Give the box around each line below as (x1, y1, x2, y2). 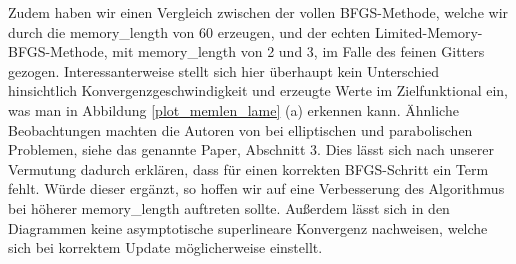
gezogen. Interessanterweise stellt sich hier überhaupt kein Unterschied (8, 60, 440, 81)
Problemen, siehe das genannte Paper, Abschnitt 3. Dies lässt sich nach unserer (8, 139, 494, 160)
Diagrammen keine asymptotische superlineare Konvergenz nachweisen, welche (8, 217, 488, 238)
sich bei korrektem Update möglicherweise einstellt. (8, 237, 323, 258)
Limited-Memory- (374, 21, 483, 42)
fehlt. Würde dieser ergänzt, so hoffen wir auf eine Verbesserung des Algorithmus (8, 178, 505, 199)
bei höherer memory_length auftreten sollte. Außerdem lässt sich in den (8, 197, 450, 218)
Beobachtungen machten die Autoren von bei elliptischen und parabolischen (8, 119, 473, 140)
